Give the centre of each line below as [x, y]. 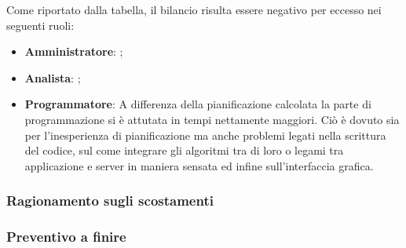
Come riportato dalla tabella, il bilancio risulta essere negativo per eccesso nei [194, 9]
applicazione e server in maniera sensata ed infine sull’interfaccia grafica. [199, 165]
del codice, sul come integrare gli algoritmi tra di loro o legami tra [184, 150]
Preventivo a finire [66, 237]
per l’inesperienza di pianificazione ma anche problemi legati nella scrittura [205, 135]
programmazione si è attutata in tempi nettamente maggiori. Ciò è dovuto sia [212, 119]
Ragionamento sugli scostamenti [110, 201]
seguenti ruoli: [40, 25]
